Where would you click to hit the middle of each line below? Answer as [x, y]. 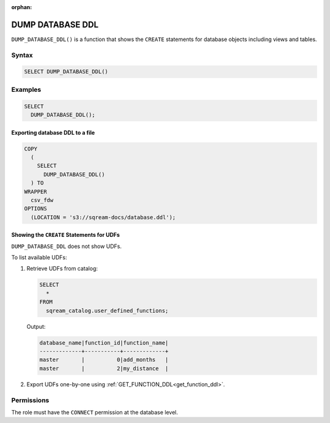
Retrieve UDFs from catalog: [62, 269]
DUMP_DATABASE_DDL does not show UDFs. [67, 246]
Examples [26, 89]
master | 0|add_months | [104, 360]
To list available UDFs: [39, 258]
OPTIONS [35, 209]
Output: [36, 326]
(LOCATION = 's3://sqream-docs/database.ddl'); [103, 217]
